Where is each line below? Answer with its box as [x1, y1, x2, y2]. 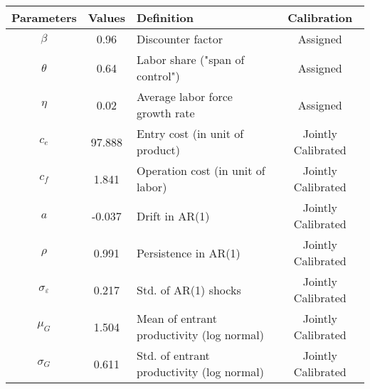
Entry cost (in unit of [137, 125, 244, 142]
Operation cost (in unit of [137, 162, 265, 178]
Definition [137, 9, 194, 26]
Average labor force [137, 88, 233, 105]
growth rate [137, 105, 195, 121]
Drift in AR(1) [137, 207, 210, 224]
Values [88, 9, 126, 26]
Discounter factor [137, 31, 223, 47]
